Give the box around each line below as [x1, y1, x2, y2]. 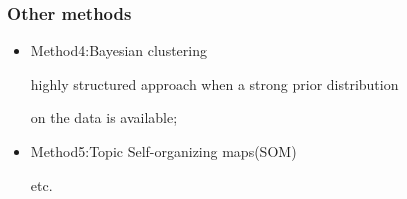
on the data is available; [30, 107, 178, 128]
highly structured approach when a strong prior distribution [30, 73, 399, 94]
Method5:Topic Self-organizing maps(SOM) [30, 141, 297, 161]
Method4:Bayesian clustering [30, 40, 207, 61]
